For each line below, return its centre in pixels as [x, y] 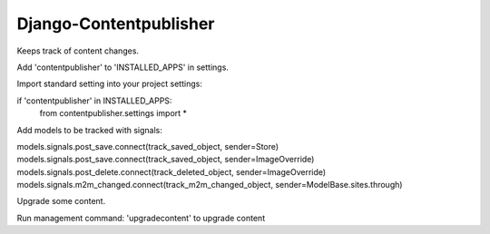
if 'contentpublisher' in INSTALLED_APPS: [94, 101]
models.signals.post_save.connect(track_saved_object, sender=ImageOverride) [166, 160]
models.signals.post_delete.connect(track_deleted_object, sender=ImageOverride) [171, 171]
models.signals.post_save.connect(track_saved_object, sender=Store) [148, 146]
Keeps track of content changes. [78, 51]
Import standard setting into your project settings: [110, 84]
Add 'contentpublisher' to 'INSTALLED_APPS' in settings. [122, 67]
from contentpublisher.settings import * [113, 113]
